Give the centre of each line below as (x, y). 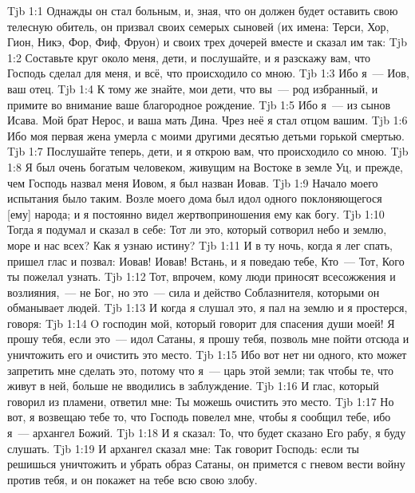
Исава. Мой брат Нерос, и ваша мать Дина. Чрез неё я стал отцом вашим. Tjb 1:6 (207, 120)
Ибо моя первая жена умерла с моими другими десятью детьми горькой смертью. (206, 135)
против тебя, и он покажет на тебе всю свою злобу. (132, 479)
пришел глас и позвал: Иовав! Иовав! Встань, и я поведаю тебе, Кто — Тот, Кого (206, 260)
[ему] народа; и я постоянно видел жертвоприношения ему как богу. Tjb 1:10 (196, 213)
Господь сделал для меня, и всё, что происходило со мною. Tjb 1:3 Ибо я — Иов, (208, 73)
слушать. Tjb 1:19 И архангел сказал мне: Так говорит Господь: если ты (183, 448)
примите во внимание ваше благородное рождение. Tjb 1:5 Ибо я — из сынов (199, 104)
